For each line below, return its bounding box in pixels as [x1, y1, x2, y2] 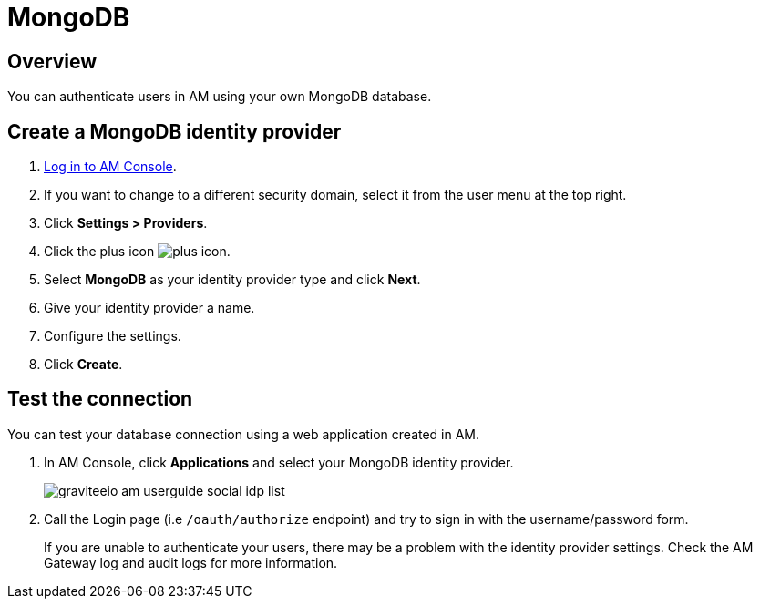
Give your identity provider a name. [44, 300, 255, 316]
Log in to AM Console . [44, 159, 177, 175]
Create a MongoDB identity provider [7, 119, 342, 143]
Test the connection [7, 387, 193, 411]
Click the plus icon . [44, 243, 231, 260]
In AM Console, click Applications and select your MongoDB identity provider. [44, 454, 514, 470]
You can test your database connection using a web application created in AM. [7, 426, 480, 442]
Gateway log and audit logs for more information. [44, 554, 338, 570]
